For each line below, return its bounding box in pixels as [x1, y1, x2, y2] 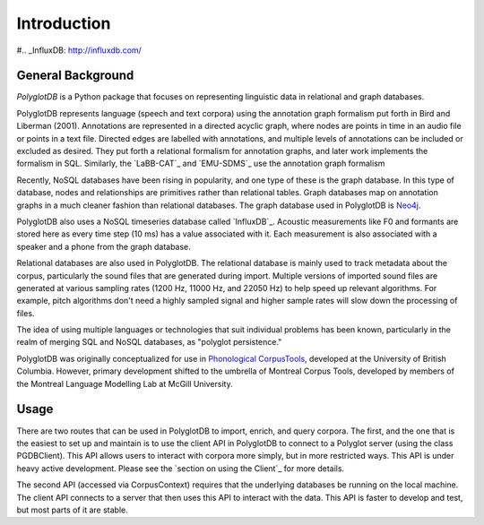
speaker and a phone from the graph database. [16, 241, 192, 252]
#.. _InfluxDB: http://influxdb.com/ [16, 45, 143, 56]
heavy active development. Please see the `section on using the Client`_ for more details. [16, 462, 345, 474]
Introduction [16, 13, 111, 33]
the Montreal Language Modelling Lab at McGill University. [16, 378, 233, 389]
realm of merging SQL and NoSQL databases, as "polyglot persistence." [16, 337, 282, 348]
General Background [16, 68, 134, 83]
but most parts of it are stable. [16, 504, 129, 515]
